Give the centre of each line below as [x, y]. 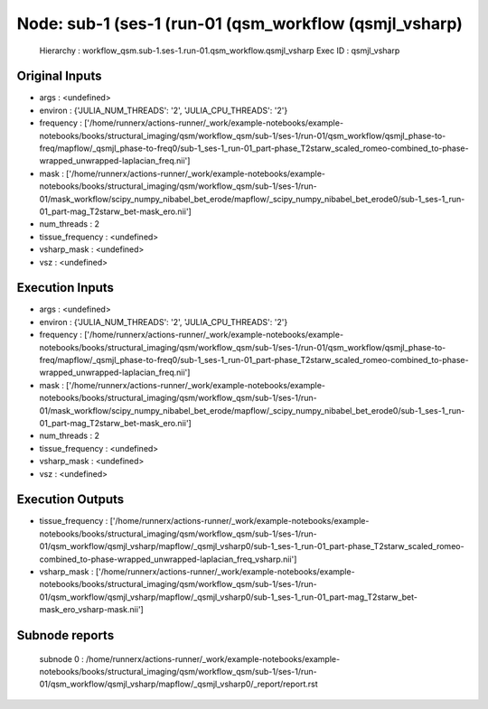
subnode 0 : [62, 658]
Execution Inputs [66, 288]
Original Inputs [59, 76]
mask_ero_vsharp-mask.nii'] [91, 610]
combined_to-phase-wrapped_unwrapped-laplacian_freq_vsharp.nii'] [168, 559]
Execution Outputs [70, 500]
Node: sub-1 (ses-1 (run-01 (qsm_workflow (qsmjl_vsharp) [239, 23]
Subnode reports [66, 635]
